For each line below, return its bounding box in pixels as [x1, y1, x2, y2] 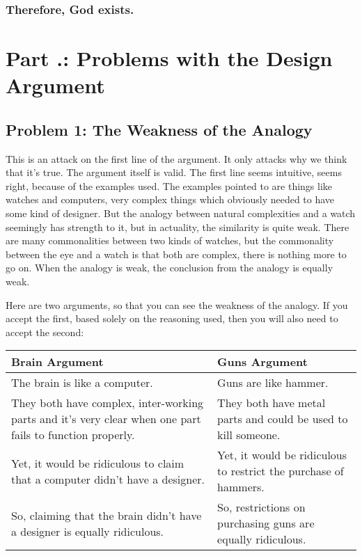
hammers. [217, 479, 265, 495]
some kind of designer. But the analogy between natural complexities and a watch [6, 205, 356, 220]
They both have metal [217, 395, 326, 411]
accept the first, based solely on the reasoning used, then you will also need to [6, 311, 338, 326]
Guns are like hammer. [217, 374, 329, 391]
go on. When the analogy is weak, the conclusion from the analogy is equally [6, 260, 333, 275]
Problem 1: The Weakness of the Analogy [6, 118, 313, 140]
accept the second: [6, 324, 84, 339]
